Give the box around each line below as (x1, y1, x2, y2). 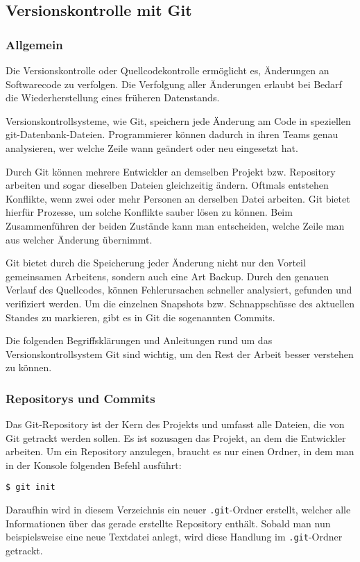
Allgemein (6, 35, 63, 53)
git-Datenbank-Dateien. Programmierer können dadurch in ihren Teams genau (6, 127, 338, 142)
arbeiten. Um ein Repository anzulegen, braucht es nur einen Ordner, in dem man (6, 444, 354, 459)
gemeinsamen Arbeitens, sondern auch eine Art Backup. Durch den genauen (6, 269, 329, 283)
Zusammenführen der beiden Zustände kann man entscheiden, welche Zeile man (6, 218, 345, 232)
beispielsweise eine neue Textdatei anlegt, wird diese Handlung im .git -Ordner (6, 529, 343, 544)
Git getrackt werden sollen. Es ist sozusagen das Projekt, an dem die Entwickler (6, 430, 346, 445)
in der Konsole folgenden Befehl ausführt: (6, 457, 182, 472)
